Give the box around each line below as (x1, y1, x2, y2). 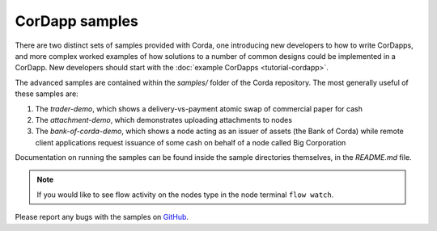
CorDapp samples (15, 12, 139, 30)
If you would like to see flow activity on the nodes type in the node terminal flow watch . (36, 190, 334, 199)
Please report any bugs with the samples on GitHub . (15, 212, 189, 222)
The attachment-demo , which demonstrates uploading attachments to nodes (35, 115, 293, 124)
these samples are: (15, 89, 78, 99)
